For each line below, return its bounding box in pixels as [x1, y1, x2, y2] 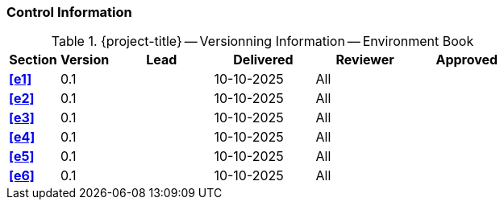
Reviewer [335, 51, 394, 68]
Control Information [6, 4, 132, 20]
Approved [435, 51, 498, 68]
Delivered [233, 51, 294, 68]
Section [9, 51, 57, 68]
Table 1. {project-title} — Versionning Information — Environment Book [51, 33, 474, 50]
